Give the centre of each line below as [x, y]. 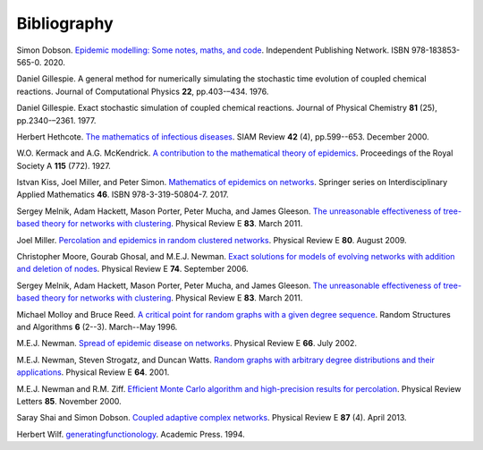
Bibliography [65, 23]
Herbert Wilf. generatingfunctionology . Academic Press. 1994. [131, 434]
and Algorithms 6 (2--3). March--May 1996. [97, 327]
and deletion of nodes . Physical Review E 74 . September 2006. [133, 269]
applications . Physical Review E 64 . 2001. [93, 372]
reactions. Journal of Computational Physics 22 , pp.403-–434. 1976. [143, 91]
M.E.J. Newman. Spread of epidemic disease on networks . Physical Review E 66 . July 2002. [187, 344]
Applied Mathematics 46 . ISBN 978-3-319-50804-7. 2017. [123, 195]
